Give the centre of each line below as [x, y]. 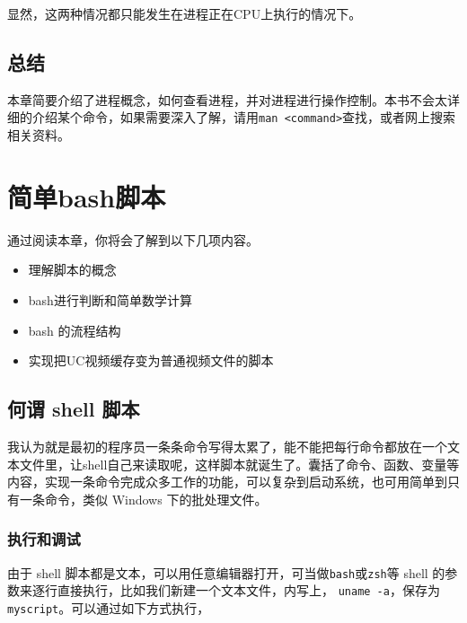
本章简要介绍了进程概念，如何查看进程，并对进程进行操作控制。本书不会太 [227, 99]
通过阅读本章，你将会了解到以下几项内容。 [133, 239]
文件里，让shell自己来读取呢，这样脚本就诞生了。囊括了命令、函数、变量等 [239, 464]
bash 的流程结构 [75, 330]
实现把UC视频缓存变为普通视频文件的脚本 [151, 360]
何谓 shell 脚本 [74, 409]
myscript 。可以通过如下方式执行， [109, 607]
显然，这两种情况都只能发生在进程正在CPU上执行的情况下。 [185, 13]
